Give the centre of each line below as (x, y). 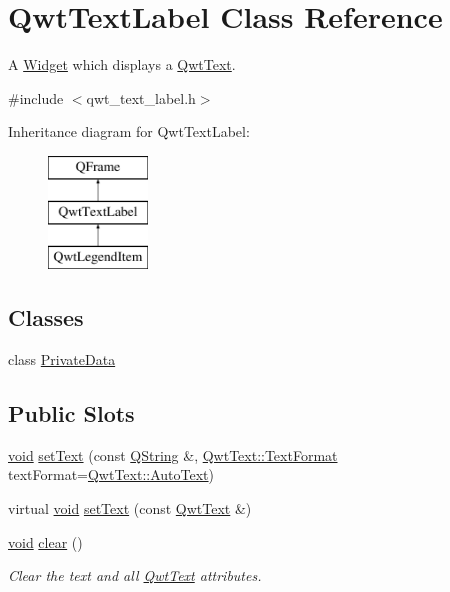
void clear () (45, 541)
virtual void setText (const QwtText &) (130, 508)
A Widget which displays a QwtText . (122, 64)
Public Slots (71, 413)
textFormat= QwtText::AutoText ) (111, 474)
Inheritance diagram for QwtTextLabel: (129, 131)
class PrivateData (62, 359)
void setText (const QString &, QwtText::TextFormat (173, 454)
